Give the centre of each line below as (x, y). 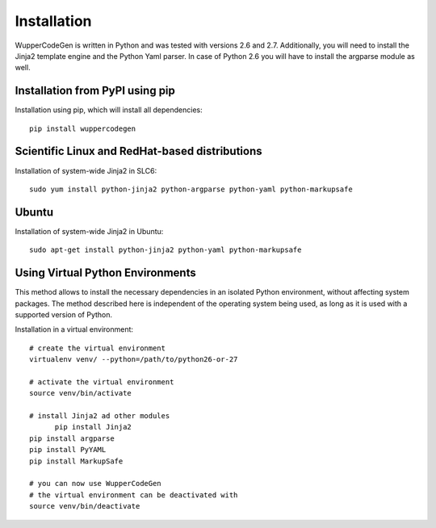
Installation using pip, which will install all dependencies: (109, 110)
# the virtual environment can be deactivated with (134, 495)
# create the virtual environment (97, 348)
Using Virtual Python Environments (106, 273)
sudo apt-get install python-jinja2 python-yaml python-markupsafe (166, 250)
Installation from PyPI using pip (95, 91)
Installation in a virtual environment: (74, 329)
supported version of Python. (64, 314)
